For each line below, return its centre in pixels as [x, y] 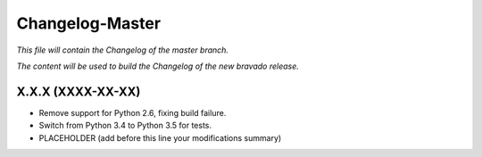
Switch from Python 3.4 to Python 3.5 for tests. [125, 126]
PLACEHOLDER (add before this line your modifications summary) [160, 137]
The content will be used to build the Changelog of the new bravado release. [158, 66]
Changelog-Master [88, 23]
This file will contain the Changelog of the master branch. [123, 50]
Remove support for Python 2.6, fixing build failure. [133, 112]
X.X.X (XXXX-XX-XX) [79, 91]
